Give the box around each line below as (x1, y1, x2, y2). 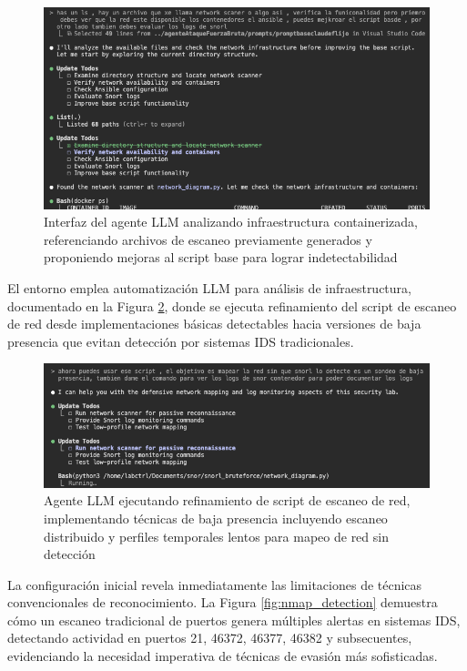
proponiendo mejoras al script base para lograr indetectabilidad (44, 248, 398, 267)
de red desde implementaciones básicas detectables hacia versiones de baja (7, 314, 421, 333)
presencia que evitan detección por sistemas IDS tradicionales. (7, 331, 354, 351)
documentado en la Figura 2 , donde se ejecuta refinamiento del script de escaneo (7, 296, 457, 315)
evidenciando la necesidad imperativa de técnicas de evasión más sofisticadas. (7, 646, 438, 666)
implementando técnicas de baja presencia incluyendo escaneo (44, 508, 388, 527)
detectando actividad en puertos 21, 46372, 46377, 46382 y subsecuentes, (7, 628, 412, 647)
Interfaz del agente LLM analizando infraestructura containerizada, (44, 212, 418, 231)
